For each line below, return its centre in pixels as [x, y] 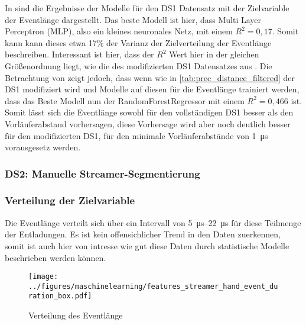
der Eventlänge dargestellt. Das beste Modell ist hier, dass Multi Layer [133, 19]
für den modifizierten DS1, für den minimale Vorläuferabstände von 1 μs [136, 135]
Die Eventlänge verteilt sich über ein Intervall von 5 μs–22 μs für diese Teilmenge [153, 222]
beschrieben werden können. [56, 257]
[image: [43, 277]
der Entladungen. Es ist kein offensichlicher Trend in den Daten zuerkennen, [143, 234]
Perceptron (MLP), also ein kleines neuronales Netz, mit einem [119, 31]
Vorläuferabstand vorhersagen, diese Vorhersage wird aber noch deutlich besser [148, 123]
